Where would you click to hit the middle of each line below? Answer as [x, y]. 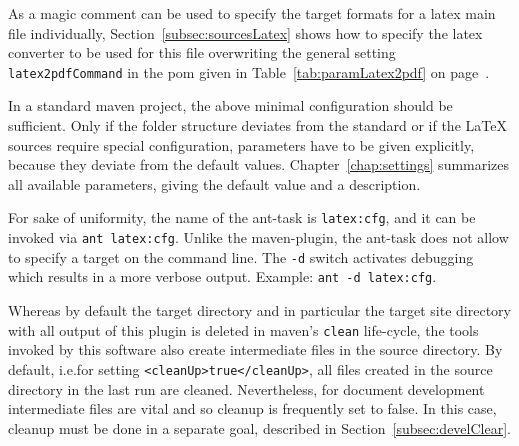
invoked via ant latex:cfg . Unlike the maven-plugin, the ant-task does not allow [258, 237]
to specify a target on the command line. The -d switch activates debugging [241, 256]
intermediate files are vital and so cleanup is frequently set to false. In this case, [252, 408]
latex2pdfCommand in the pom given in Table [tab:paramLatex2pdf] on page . [249, 71]
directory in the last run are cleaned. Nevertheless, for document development [246, 388]
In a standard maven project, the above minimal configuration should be [230, 105]
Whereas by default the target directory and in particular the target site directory [259, 310]
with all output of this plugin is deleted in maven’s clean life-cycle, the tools [243, 329]
